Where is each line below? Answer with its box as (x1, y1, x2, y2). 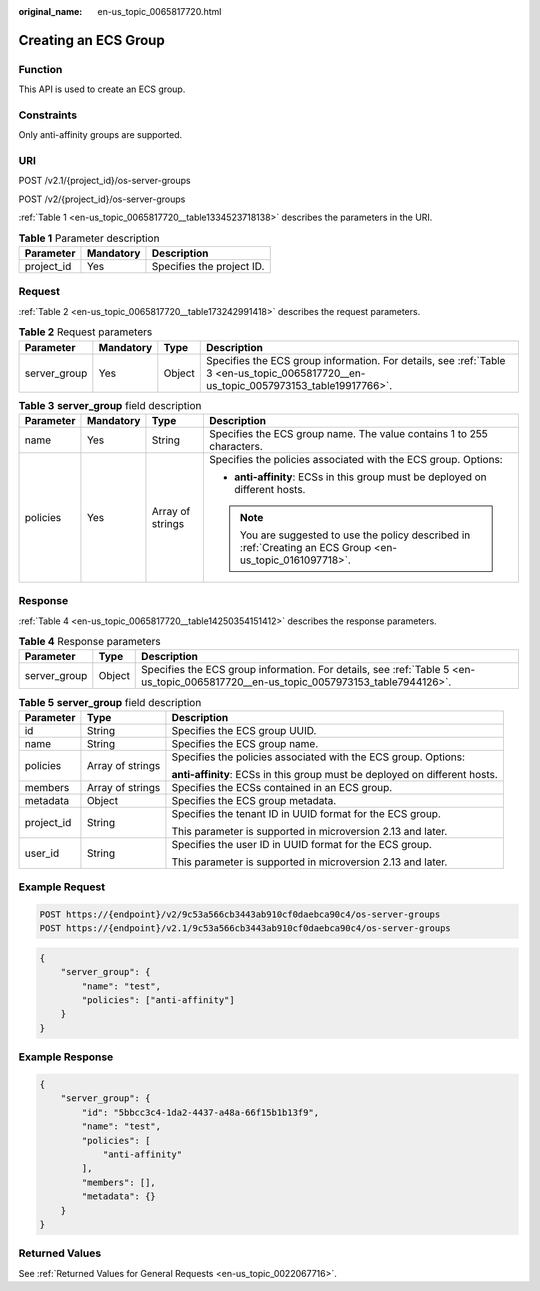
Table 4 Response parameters (18, 635, 161, 649)
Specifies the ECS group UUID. (171, 723, 317, 737)
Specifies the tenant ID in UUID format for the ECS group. (171, 806, 442, 820)
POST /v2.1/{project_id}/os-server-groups (18, 175, 191, 187)
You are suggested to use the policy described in (240, 528, 471, 542)
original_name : (18, 6, 83, 17)
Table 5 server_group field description (18, 695, 202, 709)
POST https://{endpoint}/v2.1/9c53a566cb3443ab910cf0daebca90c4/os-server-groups (39, 923, 452, 934)
